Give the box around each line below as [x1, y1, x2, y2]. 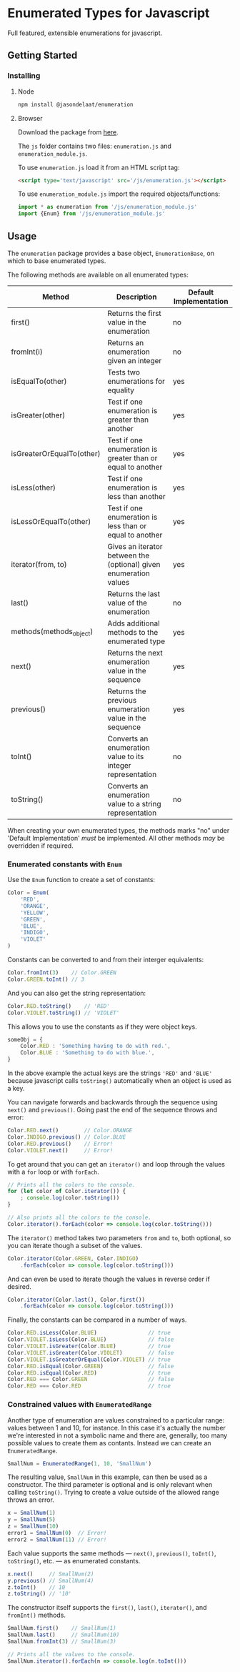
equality [106, 385, 134, 395]
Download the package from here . [17, 127, 119, 137]
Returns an [106, 337, 144, 347]
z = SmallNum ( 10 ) [7, 1523, 59, 1530]
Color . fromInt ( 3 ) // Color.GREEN [7, 969, 116, 976]
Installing [7, 71, 41, 81]
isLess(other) [11, 483, 56, 493]
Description [116, 292, 157, 302]
